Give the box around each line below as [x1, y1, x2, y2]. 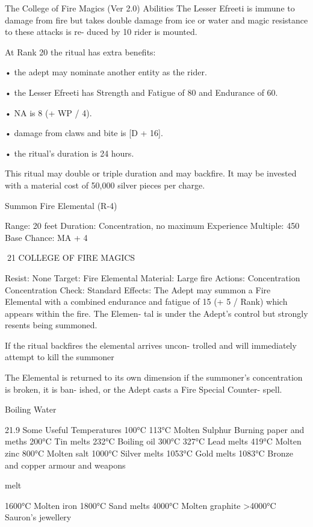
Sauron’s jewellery [5, 511, 72, 523]
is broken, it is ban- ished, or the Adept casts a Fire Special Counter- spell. [5, 382, 282, 395]
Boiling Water [5, 403, 57, 416]
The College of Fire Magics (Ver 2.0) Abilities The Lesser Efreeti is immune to [5, 2, 295, 14]
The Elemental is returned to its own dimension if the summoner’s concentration [5, 371, 303, 384]
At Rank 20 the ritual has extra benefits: [5, 45, 156, 58]
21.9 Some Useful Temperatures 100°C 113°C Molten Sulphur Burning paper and [5, 423, 305, 435]
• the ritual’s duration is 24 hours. [5, 146, 134, 159]
